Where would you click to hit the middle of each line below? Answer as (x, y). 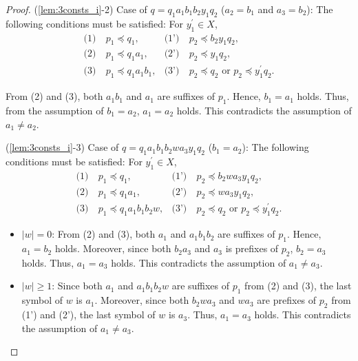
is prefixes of (252, 248)
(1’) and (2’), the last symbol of (88, 314)
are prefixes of (287, 300)
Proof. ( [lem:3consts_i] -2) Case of (76, 9)
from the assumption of (55, 110)
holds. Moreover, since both (113, 248)
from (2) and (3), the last (298, 286)
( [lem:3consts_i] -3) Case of (62, 147)
